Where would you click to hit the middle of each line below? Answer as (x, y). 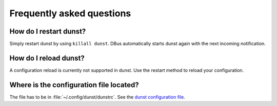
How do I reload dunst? (47, 58)
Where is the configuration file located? (74, 85)
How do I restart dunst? (48, 31)
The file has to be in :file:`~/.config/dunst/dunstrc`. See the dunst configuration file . (97, 97)
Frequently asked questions (70, 13)
